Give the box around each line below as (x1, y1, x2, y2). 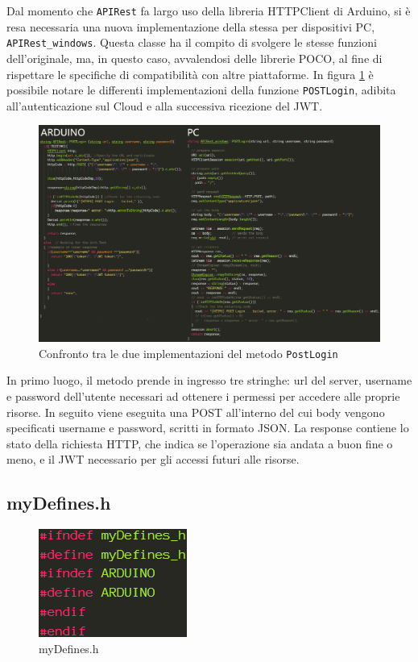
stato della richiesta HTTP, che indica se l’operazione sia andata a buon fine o (6, 435, 393, 452)
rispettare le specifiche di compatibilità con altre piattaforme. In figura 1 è (6, 65, 374, 82)
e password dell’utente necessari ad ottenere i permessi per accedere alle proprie (6, 387, 400, 404)
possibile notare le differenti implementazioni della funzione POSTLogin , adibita (6, 81, 396, 98)
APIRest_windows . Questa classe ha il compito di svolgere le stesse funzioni (6, 34, 377, 51)
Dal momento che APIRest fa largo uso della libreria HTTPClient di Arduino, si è (6, 2, 411, 19)
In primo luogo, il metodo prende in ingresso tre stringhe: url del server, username (6, 372, 412, 389)
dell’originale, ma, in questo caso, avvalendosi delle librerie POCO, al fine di (6, 49, 383, 66)
